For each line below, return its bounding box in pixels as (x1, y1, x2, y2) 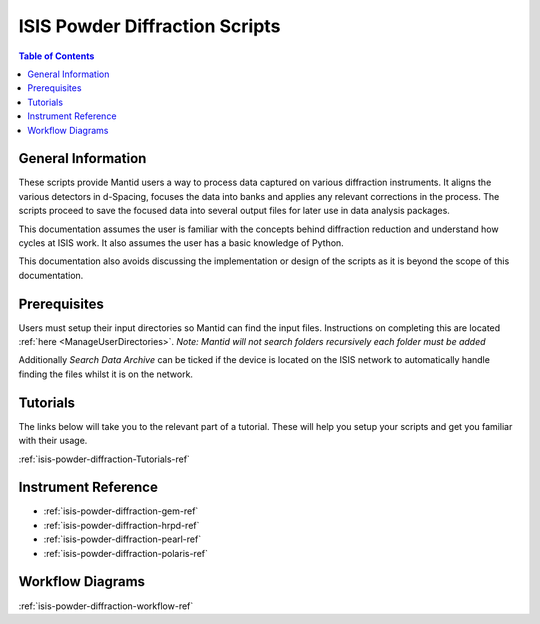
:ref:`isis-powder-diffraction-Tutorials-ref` (18, 453, 190, 465)
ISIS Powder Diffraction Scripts (18, 15, 281, 37)
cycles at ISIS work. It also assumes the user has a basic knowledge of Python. (18, 236, 344, 249)
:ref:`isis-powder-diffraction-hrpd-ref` (43, 519, 200, 531)
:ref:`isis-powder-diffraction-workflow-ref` (18, 600, 194, 612)
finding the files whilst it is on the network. (18, 368, 194, 380)
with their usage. (18, 435, 88, 447)
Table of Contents (18, 50, 95, 62)
